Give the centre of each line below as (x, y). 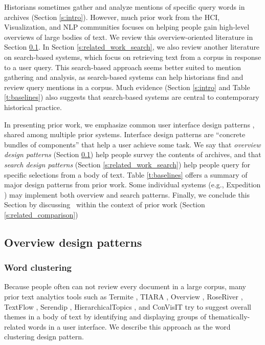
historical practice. (33, 107)
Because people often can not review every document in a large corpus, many (125, 286)
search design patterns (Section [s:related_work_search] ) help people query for (127, 164)
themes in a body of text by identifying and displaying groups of (105, 317)
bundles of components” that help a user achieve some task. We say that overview (132, 144)
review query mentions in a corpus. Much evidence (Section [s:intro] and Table (127, 87)
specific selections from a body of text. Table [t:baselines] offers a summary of (126, 174)
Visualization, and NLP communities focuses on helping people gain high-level (127, 27)
